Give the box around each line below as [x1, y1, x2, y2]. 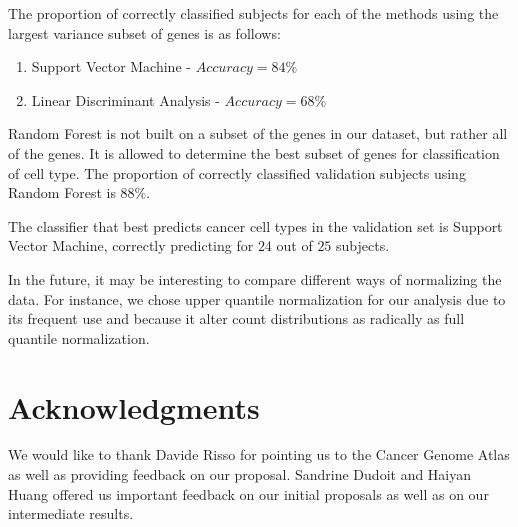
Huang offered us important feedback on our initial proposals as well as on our [8, 483, 489, 504]
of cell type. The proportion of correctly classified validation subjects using [8, 162, 466, 183]
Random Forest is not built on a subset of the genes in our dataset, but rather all [8, 123, 508, 144]
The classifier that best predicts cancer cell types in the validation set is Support [8, 215, 503, 236]
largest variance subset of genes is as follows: [8, 22, 281, 43]
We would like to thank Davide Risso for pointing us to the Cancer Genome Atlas [8, 444, 510, 465]
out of [276, 235, 313, 256]
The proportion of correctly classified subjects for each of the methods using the [8, 3, 499, 23]
